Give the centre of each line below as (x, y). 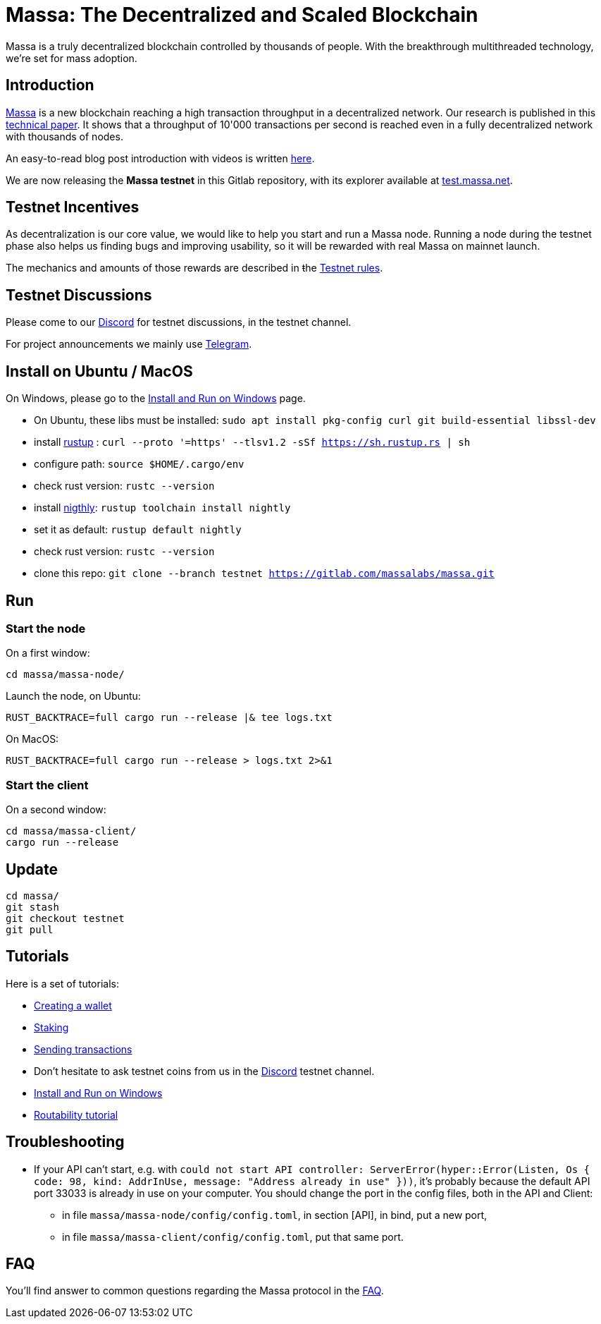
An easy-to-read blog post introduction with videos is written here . (160, 158)
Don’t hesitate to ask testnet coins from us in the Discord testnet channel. (204, 1071)
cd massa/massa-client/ (71, 831)
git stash (32, 907)
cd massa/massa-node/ (65, 675)
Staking (51, 1027)
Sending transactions (83, 1049)
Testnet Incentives (73, 207)
